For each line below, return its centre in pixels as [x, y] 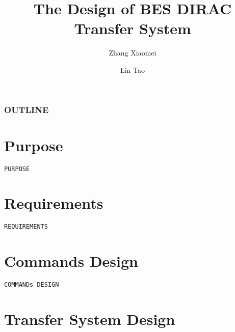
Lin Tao [133, 70]
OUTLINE [27, 109]
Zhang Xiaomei [133, 53]
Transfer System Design [90, 319]
